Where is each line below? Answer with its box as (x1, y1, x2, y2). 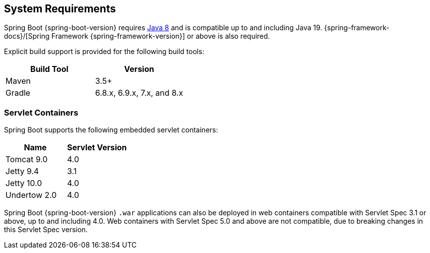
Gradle (5, 88, 30, 98)
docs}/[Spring (4, 32, 50, 41)
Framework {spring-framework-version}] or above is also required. (51, 32, 270, 41)
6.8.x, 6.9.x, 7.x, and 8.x (95, 88, 183, 98)
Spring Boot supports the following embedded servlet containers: (4, 126, 218, 134)
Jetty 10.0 (5, 178, 42, 189)
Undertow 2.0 (5, 190, 57, 200)
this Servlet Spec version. (4, 225, 88, 234)
